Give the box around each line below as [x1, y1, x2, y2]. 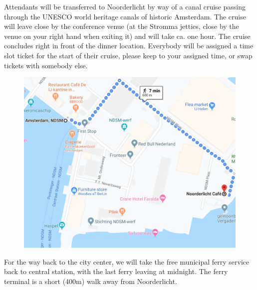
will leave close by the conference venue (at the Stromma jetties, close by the [4, 21, 239, 31]
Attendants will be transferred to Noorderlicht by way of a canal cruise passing [4, 1, 246, 11]
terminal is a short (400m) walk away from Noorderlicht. [4, 276, 177, 286]
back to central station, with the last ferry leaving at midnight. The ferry [4, 266, 228, 277]
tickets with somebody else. [4, 60, 88, 70]
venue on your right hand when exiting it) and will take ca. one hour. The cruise [4, 30, 251, 41]
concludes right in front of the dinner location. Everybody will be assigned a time [4, 40, 254, 51]
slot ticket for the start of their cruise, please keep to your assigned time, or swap [4, 50, 253, 60]
